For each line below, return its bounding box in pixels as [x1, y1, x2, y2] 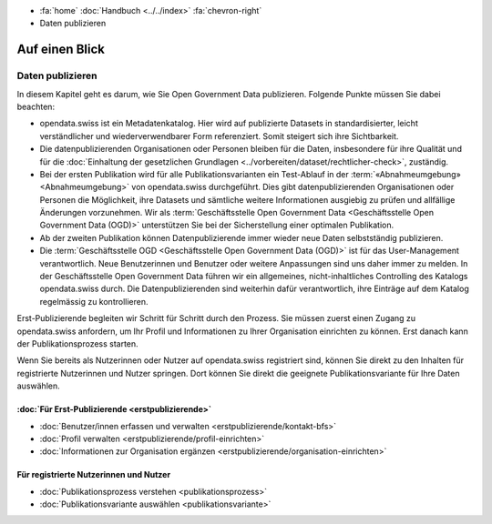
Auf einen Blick [16, 42, 105, 57]
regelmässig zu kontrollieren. [39, 296, 149, 307]
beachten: [16, 101, 55, 112]
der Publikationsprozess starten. [16, 338, 138, 349]
